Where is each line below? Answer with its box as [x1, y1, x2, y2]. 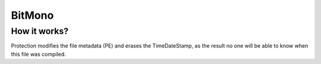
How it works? [11, 26, 69, 36]
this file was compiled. [11, 50, 67, 58]
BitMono [11, 9, 54, 22]
